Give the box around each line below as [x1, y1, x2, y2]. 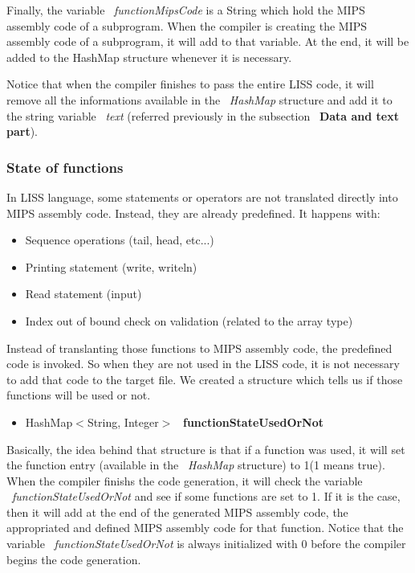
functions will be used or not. [6, 387, 151, 403]
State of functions [6, 157, 124, 177]
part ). [6, 123, 39, 140]
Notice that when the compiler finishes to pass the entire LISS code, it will [6, 76, 374, 92]
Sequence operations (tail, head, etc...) [25, 231, 214, 248]
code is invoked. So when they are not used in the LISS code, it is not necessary [6, 355, 400, 372]
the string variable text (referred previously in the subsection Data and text [6, 107, 399, 124]
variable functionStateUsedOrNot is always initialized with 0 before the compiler [6, 535, 406, 552]
